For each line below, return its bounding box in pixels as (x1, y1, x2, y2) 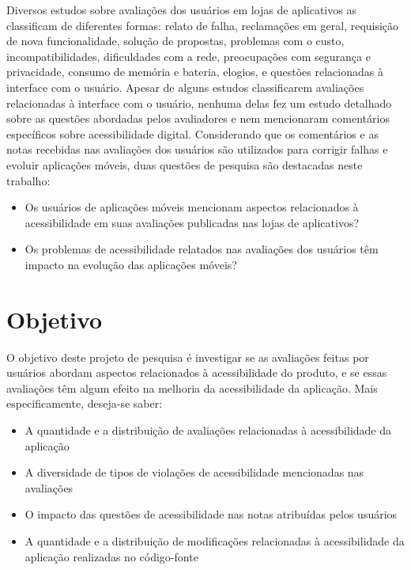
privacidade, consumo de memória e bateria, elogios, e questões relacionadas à (6, 63, 383, 80)
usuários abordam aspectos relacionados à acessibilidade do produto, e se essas (6, 364, 387, 381)
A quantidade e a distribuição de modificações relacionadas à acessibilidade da (25, 532, 405, 549)
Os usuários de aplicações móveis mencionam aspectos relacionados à (25, 199, 359, 215)
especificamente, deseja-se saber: (6, 395, 163, 412)
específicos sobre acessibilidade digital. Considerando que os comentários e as (6, 125, 379, 142)
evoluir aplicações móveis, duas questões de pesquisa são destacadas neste (6, 156, 363, 173)
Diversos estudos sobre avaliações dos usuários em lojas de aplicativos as (6, 2, 356, 17)
